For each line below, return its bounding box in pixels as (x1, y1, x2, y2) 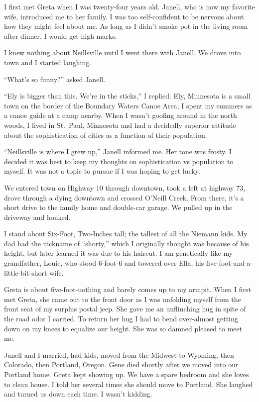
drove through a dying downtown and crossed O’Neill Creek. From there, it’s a (4, 192, 244, 202)
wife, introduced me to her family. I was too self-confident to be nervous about (4, 11, 244, 21)
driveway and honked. (4, 211, 71, 222)
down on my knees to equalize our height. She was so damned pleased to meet (4, 323, 243, 333)
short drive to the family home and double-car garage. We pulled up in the (4, 202, 233, 212)
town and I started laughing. (4, 57, 92, 67)
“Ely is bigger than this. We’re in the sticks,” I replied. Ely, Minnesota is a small (4, 91, 251, 101)
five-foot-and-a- (206, 258, 253, 268)
